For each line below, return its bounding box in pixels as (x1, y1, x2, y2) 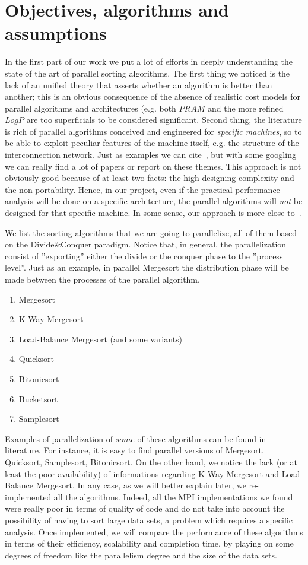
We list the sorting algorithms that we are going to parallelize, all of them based (5, 226, 297, 239)
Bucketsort (18, 392, 58, 405)
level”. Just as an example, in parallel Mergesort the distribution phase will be (5, 261, 289, 274)
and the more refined (207, 101, 284, 114)
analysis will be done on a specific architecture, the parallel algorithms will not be (5, 195, 303, 207)
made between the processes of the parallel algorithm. (5, 273, 200, 285)
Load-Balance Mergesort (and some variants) (18, 332, 183, 345)
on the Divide (5, 238, 55, 250)
